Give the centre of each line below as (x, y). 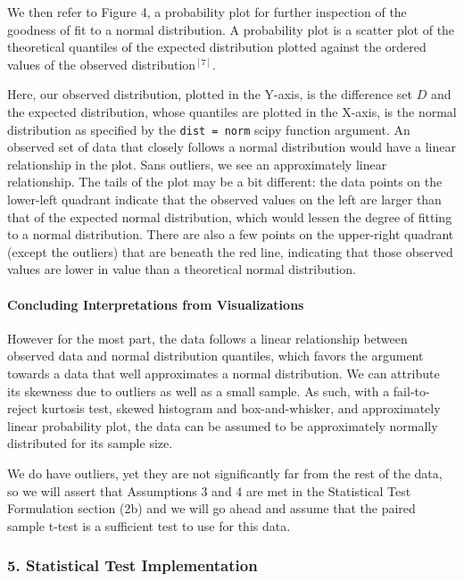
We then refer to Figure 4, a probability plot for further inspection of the (207, 12)
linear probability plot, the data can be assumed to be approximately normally (223, 425)
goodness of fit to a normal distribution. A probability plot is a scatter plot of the (231, 29)
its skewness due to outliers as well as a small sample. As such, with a (199, 390)
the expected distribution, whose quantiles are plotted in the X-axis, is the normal (232, 111)
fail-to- (411, 390)
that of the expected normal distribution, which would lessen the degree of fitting (230, 216)
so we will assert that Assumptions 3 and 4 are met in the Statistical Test (209, 490)
